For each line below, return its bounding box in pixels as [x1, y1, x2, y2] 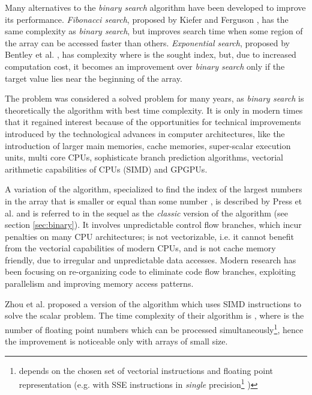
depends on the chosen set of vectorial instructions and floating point [19, 364, 274, 376]
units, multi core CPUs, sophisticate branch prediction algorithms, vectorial [5, 151, 283, 164]
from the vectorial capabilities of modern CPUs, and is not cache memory [5, 242, 276, 254]
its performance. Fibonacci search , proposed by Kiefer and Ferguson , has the [5, 13, 289, 25]
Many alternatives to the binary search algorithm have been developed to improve [5, 1, 306, 13]
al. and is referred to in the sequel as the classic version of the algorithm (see [5, 206, 288, 219]
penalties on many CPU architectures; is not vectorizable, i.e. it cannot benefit [5, 230, 294, 242]
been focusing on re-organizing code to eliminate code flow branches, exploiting [5, 265, 296, 278]
